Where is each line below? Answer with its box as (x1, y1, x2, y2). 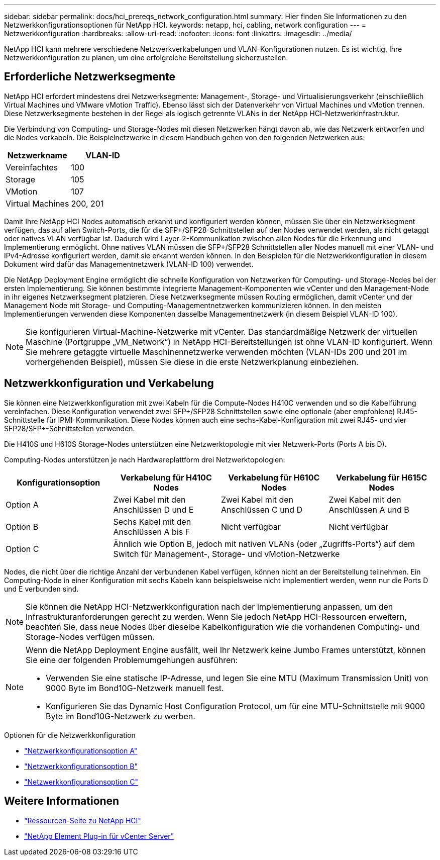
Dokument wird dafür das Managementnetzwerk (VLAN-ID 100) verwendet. (4, 259, 254, 268)
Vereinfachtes (6, 162, 58, 172)
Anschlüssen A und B (328, 504, 409, 515)
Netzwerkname (7, 150, 67, 160)
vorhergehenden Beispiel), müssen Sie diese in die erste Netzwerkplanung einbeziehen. (26, 356, 359, 367)
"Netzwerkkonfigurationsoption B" (24, 761, 138, 771)
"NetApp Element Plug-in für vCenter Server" (24, 831, 174, 840)
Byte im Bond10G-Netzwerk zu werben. (46, 711, 195, 721)
